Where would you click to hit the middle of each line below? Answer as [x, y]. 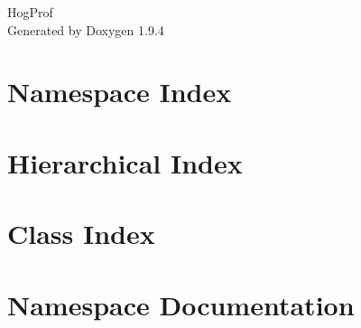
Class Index [81, 234]
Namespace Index [120, 92]
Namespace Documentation [181, 304]
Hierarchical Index [125, 162]
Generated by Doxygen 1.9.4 [86, 29]
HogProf [30, 12]
